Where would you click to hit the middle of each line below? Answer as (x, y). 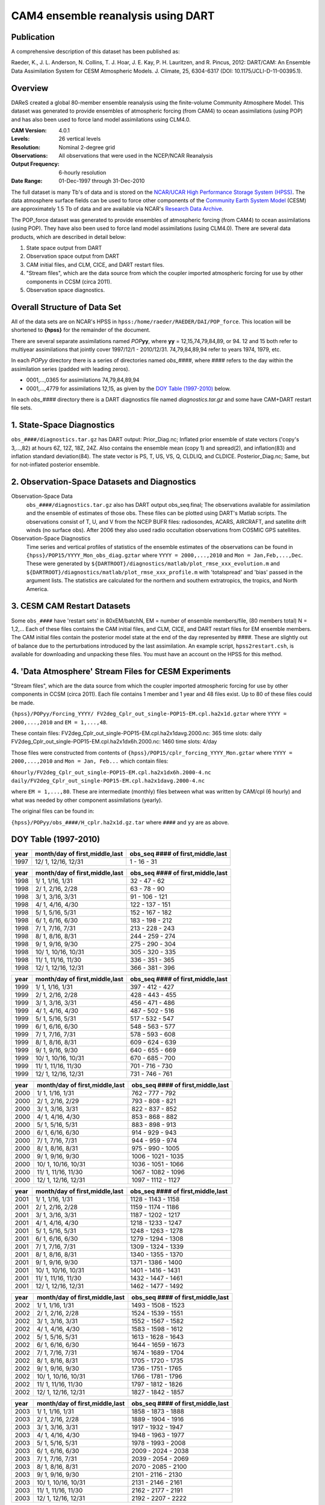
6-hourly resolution (82, 172)
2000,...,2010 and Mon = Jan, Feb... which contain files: (90, 761)
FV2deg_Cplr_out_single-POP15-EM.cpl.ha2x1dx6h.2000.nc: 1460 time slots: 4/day (114, 742)
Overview (30, 88)
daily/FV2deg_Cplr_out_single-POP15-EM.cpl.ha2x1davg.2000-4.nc (108, 780)
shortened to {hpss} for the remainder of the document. (81, 330)
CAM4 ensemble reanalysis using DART (113, 16)
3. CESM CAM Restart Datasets (71, 606)
